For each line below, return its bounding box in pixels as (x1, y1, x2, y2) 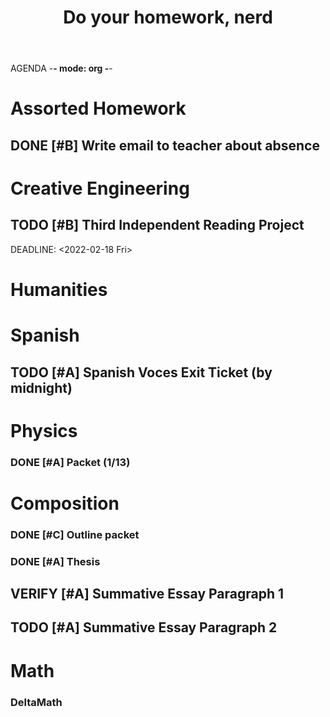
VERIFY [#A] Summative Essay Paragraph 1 (10, 586, 285, 603)
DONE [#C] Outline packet (10, 527, 140, 541)
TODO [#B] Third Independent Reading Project (10, 217, 305, 234)
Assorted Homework (10, 97, 187, 120)
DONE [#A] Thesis (10, 554, 101, 568)
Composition (10, 492, 120, 515)
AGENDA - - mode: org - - (10, 62, 113, 75)
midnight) (10, 379, 73, 396)
